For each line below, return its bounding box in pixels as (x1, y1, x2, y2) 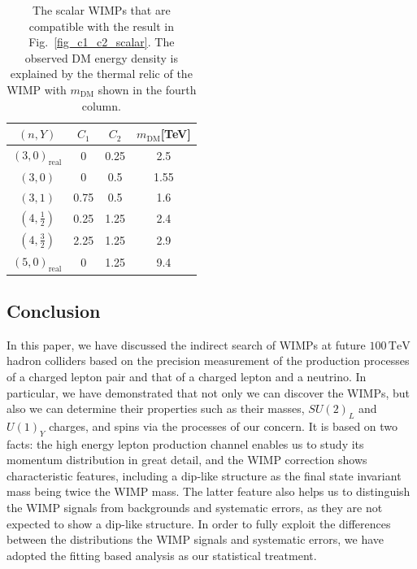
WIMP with (7, 80, 67, 98)
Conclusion (7, 298, 101, 323)
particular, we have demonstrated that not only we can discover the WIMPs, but (7, 384, 410, 401)
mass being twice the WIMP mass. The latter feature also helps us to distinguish (7, 483, 410, 500)
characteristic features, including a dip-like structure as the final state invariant (7, 467, 402, 484)
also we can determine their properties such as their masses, (7, 400, 305, 417)
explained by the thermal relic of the (10, 65, 193, 82)
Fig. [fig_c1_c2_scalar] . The (28, 33, 175, 50)
